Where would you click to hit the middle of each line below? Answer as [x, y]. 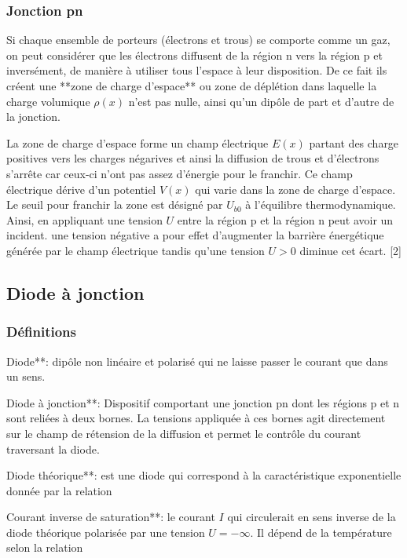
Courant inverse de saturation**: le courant [111, 517]
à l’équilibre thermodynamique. [321, 204]
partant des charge [354, 142]
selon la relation [45, 547]
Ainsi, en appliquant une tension [84, 219]
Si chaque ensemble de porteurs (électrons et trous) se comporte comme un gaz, [198, 40]
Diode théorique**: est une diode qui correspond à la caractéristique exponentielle [204, 475]
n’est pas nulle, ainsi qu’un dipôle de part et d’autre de [261, 101]
